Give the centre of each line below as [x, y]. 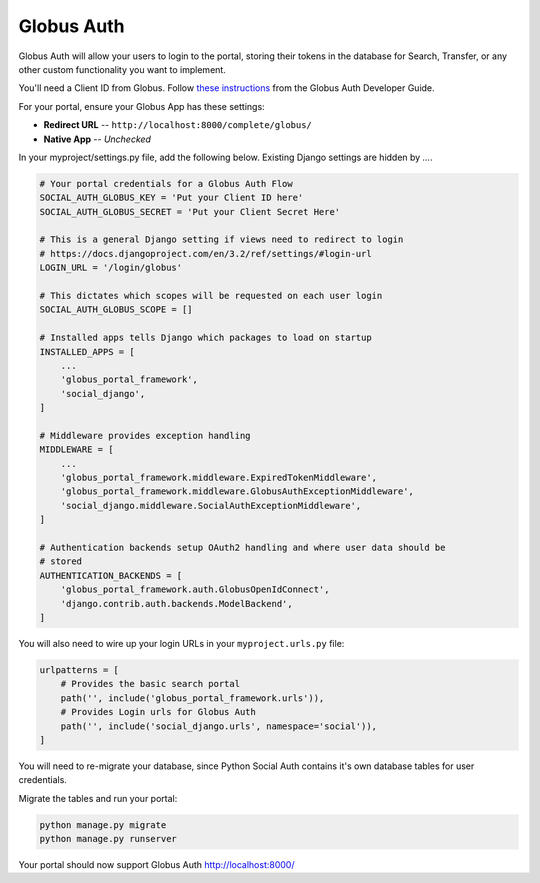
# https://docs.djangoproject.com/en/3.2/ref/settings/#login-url [205, 253]
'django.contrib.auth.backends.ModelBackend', [177, 603]
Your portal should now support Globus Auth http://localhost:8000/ [156, 865]
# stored [61, 561]
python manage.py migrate [103, 824]
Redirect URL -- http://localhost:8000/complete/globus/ [177, 125]
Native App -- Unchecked [97, 139]
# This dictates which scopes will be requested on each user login [211, 295]
